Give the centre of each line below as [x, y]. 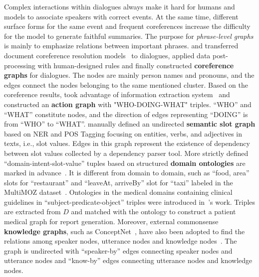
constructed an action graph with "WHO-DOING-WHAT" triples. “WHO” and [128, 104]
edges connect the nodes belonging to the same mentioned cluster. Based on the [126, 84]
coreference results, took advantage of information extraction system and [117, 94]
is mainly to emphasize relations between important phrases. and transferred [121, 46]
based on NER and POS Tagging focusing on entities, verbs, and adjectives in [123, 133]
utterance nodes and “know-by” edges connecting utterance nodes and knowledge [128, 260]
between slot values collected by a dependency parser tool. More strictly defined [126, 153]
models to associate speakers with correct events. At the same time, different [121, 16]
